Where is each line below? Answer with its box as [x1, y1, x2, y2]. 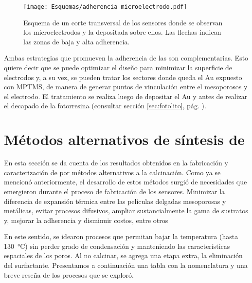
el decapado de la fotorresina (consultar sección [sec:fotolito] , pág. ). [4, 101, 206, 111]
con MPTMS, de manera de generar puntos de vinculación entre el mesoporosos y [4, 81, 248, 92]
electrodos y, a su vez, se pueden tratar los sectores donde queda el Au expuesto [4, 72, 242, 82]
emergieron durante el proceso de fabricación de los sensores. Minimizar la [4, 186, 225, 196]
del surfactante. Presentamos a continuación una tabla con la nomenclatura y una [4, 260, 248, 270]
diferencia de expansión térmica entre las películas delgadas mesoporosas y [4, 196, 226, 206]
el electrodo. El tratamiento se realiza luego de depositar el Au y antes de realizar [4, 91, 248, 101]
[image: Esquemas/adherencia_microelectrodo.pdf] [23, 3, 187, 10]
